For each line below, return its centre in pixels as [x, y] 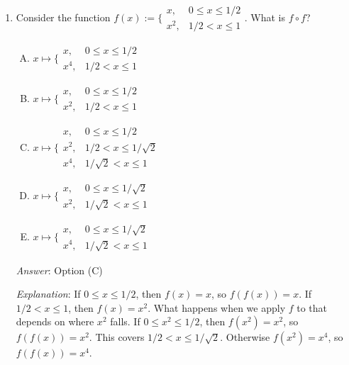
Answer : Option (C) [59, 270]
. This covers [117, 337]
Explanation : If [48, 294]
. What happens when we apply [217, 307]
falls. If [125, 321]
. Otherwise [245, 337]
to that [312, 307]
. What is [265, 17]
